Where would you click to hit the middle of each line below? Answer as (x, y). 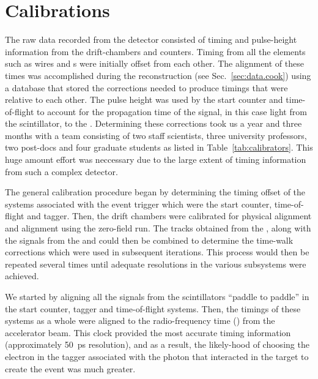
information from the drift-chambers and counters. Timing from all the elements (155, 51)
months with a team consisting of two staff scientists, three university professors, (156, 135)
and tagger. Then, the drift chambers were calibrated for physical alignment (169, 216)
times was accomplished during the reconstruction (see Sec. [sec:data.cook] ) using (158, 75)
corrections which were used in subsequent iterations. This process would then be (157, 252)
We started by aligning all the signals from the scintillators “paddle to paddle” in (157, 296)
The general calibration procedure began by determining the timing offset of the (155, 192)
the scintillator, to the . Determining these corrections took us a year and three (153, 123)
